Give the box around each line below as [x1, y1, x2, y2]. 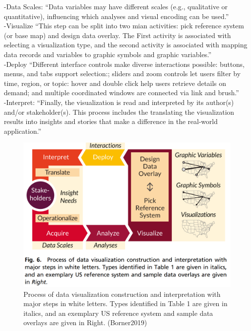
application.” [4, 125, 42, 136]
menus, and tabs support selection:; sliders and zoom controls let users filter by [4, 68, 241, 79]
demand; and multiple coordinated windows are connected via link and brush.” [4, 87, 239, 98]
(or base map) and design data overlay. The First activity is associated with [4, 30, 231, 40]
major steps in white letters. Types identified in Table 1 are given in [23, 298, 228, 309]
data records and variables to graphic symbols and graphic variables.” [4, 49, 211, 59]
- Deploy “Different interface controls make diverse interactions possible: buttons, [4, 59, 245, 69]
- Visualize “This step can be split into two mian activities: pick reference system [4, 21, 244, 31]
